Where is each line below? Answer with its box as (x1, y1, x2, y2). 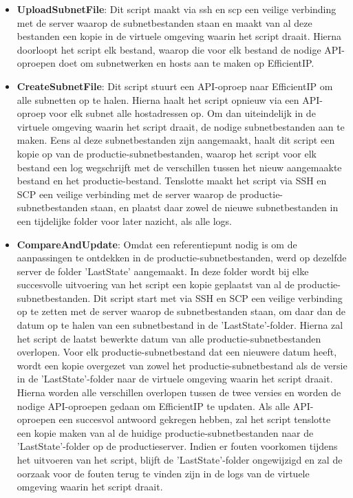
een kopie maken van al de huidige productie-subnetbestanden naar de (17, 425, 314, 440)
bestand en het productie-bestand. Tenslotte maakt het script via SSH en (17, 173, 327, 188)
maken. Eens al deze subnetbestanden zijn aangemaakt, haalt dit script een (17, 133, 335, 147)
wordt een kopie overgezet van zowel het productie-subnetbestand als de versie (17, 358, 347, 372)
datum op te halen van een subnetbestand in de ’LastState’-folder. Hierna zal (17, 318, 343, 332)
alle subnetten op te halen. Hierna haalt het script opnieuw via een (17, 92, 299, 107)
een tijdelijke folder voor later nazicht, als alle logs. (17, 213, 232, 228)
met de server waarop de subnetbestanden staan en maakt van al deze (17, 15, 312, 30)
